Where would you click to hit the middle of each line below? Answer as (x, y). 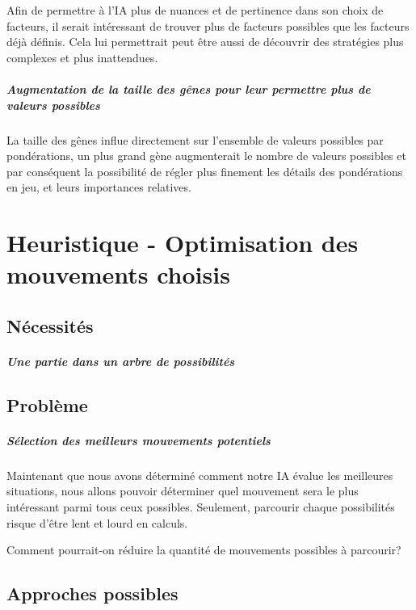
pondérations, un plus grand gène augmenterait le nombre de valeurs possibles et (206, 156)
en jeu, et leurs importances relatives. (99, 187)
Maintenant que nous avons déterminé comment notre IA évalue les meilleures (200, 475)
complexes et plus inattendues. (82, 57)
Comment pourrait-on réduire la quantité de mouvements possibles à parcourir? (204, 550)
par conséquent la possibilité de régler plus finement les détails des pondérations (205, 171)
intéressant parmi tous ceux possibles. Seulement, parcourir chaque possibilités (201, 506)
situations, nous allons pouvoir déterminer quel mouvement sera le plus (183, 491)
